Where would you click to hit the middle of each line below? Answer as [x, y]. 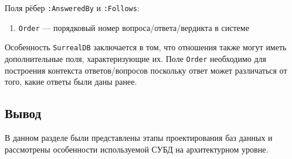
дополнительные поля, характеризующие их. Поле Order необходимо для [136, 58]
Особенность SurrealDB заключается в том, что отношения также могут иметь [146, 47]
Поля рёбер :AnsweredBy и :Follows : [72, 8]
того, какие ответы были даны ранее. [71, 82]
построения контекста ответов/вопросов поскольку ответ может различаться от [146, 70]
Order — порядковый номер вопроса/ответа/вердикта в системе [134, 27]
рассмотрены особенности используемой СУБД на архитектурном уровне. [137, 149]
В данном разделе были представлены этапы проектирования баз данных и [139, 138]
